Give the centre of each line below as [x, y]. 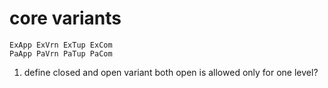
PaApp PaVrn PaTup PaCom [61, 53]
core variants [65, 18]
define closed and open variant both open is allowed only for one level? [171, 72]
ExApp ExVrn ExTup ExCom [61, 45]
